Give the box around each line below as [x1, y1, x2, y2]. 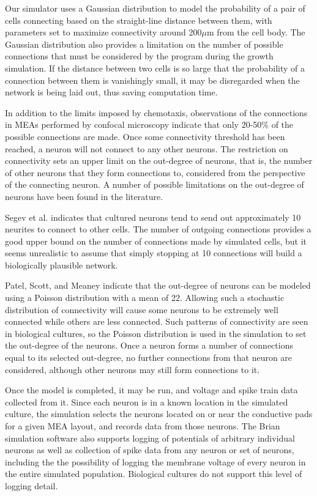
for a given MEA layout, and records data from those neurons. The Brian [5, 420, 280, 432]
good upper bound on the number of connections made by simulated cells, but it [5, 234, 307, 247]
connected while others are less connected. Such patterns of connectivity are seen [5, 315, 308, 328]
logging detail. [5, 479, 58, 492]
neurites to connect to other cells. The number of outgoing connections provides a [5, 223, 311, 235]
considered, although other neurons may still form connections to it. [5, 363, 260, 376]
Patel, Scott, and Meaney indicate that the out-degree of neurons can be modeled [5, 279, 311, 292]
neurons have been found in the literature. [5, 190, 163, 202]
